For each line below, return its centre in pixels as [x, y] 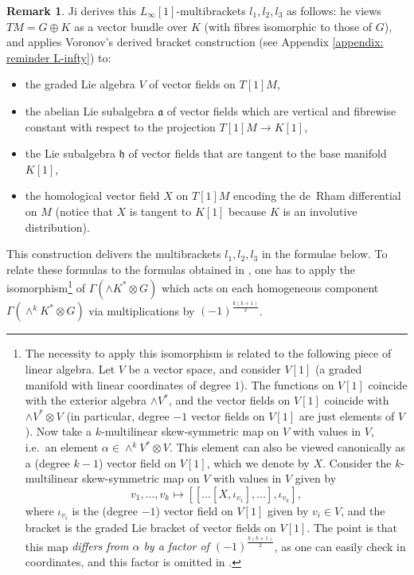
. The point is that [352, 527]
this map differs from [77, 546]
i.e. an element [62, 447]
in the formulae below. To [324, 254]
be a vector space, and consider [205, 369]
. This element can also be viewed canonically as [287, 447]
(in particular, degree [118, 415]
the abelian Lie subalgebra [90, 110]
